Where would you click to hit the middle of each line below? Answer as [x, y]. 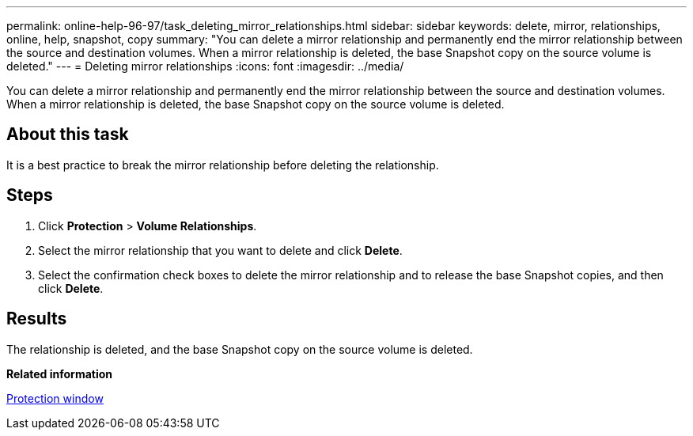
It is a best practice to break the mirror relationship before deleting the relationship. [223, 165]
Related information [60, 373]
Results [37, 319]
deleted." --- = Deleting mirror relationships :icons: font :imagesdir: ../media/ [205, 66]
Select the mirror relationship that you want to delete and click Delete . [220, 250]
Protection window [55, 398]
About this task [68, 135]
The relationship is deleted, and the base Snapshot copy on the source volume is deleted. [240, 349]
